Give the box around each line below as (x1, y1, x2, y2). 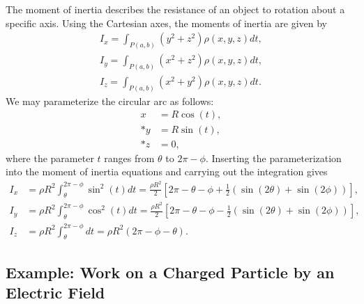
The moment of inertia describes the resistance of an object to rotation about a (6, 2, 345, 16)
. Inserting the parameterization (205, 150, 342, 165)
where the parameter (6, 150, 94, 165)
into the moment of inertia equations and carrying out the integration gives (6, 164, 328, 179)
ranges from (104, 150, 155, 165)
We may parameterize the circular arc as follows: (6, 93, 214, 108)
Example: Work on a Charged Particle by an (6, 261, 335, 282)
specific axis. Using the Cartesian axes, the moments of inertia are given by (6, 15, 327, 30)
